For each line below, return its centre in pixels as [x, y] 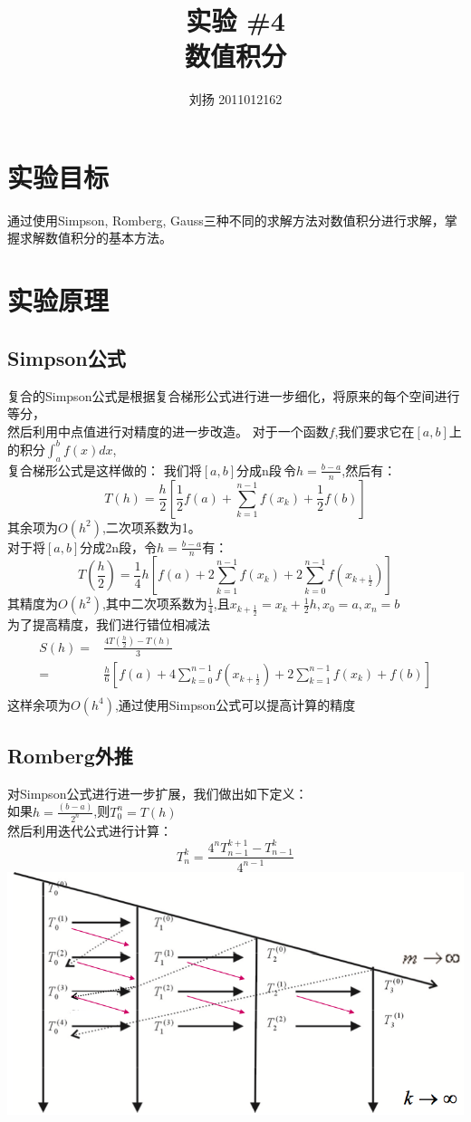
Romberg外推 [70, 755]
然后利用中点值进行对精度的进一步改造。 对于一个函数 [168, 431]
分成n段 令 [266, 470]
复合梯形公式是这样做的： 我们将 [105, 470]
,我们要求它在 [375, 431]
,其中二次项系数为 [154, 604]
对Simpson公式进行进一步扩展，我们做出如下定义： [158, 793]
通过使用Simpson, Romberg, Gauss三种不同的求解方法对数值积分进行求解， [226, 220]
